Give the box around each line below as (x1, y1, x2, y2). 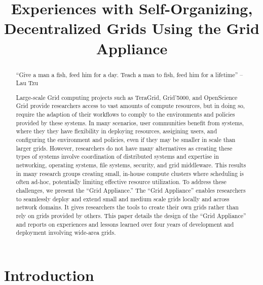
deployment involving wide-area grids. (16, 228, 116, 237)
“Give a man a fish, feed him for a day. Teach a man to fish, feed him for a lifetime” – (16, 70, 243, 79)
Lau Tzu (16, 79, 39, 87)
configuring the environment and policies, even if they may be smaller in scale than (16, 135, 236, 144)
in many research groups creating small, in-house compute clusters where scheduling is (16, 169, 244, 177)
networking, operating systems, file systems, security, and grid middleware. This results (16, 161, 246, 169)
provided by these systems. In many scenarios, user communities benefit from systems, (16, 118, 244, 127)
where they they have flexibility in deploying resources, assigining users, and (16, 127, 217, 135)
